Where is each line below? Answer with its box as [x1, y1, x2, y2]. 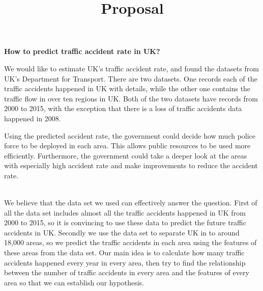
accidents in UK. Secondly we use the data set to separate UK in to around [4, 227, 240, 237]
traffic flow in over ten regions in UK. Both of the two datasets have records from [4, 93, 258, 103]
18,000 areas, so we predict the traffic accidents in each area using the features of [4, 237, 257, 248]
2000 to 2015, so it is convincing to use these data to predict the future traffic [4, 217, 246, 228]
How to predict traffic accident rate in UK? [4, 46, 160, 57]
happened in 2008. [4, 113, 61, 123]
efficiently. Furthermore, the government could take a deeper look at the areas [4, 150, 247, 161]
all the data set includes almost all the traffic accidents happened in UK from [4, 207, 246, 218]
